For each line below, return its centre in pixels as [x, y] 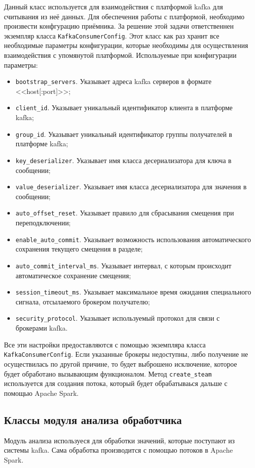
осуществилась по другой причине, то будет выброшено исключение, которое [121, 363]
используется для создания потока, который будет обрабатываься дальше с [116, 383]
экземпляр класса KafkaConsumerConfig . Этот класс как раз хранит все [112, 35]
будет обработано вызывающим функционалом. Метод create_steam [108, 373]
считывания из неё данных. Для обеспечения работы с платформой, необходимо [124, 16]
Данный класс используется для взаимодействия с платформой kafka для [114, 6]
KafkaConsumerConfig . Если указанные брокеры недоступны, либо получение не [126, 354]
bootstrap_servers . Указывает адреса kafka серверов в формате [113, 81]
